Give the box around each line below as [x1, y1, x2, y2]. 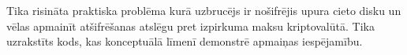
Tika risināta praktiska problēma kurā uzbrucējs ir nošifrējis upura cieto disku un [6, 2, 401, 18]
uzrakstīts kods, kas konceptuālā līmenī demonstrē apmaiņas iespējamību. [6, 33, 363, 49]
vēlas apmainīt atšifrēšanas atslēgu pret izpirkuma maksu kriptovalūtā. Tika [6, 17, 375, 34]
